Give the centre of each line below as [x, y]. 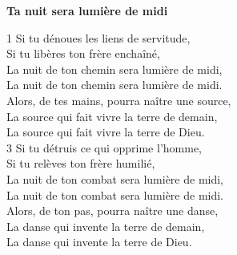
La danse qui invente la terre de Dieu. [99, 242]
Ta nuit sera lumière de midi [87, 10]
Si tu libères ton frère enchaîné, [83, 53]
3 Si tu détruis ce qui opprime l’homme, [104, 147]
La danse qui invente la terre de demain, [106, 226]
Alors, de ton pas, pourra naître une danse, [112, 210]
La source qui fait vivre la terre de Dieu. [106, 132]
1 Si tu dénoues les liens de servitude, [98, 37]
